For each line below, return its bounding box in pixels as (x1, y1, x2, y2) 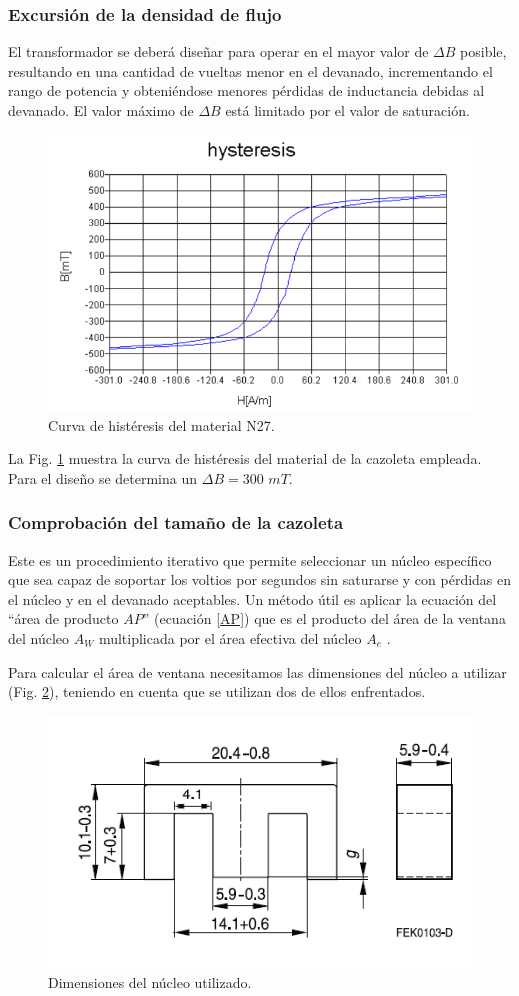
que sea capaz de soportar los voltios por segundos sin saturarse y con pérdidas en (8, 569, 512, 590)
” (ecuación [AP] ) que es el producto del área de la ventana (142, 608, 506, 629)
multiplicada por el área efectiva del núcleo (98, 627, 362, 648)
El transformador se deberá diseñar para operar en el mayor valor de (8, 41, 429, 62)
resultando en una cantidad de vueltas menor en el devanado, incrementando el (8, 60, 493, 81)
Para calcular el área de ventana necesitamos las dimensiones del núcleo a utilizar (8, 661, 507, 682)
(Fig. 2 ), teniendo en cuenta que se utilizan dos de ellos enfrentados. (8, 681, 426, 702)
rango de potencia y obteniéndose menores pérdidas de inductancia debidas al (8, 80, 485, 101)
